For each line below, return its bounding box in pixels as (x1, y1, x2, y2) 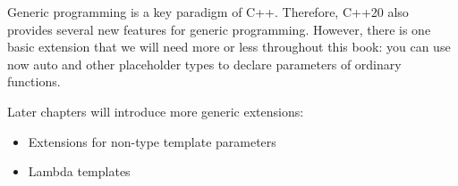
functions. (7, 72, 61, 91)
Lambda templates (28, 162, 131, 181)
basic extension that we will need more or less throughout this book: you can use (7, 37, 451, 56)
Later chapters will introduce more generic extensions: (7, 101, 304, 120)
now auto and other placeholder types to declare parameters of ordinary (7, 54, 402, 73)
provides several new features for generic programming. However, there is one (7, 20, 431, 38)
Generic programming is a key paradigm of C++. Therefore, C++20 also (7, 3, 409, 20)
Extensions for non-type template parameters (28, 132, 276, 150)
